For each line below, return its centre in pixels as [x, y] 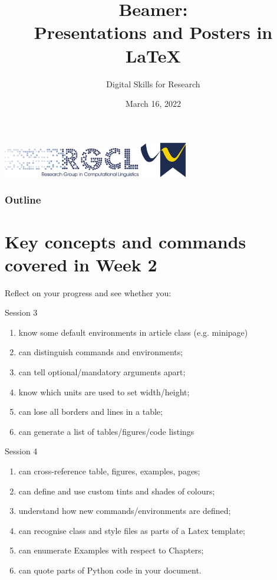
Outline [23, 200]
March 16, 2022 [153, 104]
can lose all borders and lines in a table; [90, 412]
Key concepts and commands [126, 241]
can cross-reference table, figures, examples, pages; [109, 471]
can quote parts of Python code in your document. [110, 570]
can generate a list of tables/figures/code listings [106, 431]
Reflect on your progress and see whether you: [88, 292]
